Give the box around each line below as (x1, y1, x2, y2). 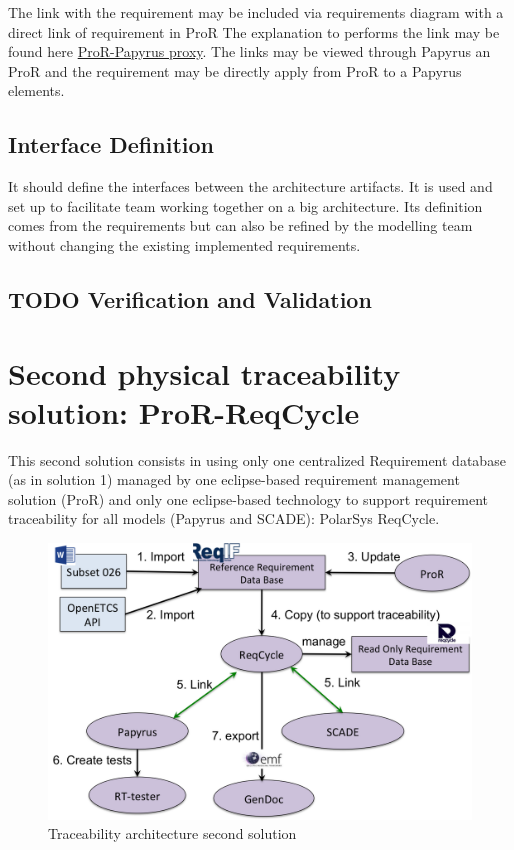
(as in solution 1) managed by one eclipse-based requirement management (8, 469, 460, 490)
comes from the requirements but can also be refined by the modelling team (8, 215, 473, 236)
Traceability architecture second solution (48, 823, 297, 844)
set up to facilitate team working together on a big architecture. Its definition (8, 195, 483, 216)
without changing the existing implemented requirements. (8, 234, 361, 255)
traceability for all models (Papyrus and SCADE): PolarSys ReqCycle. (8, 508, 440, 529)
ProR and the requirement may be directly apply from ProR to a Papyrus (8, 60, 462, 81)
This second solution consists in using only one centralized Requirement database (8, 449, 506, 470)
